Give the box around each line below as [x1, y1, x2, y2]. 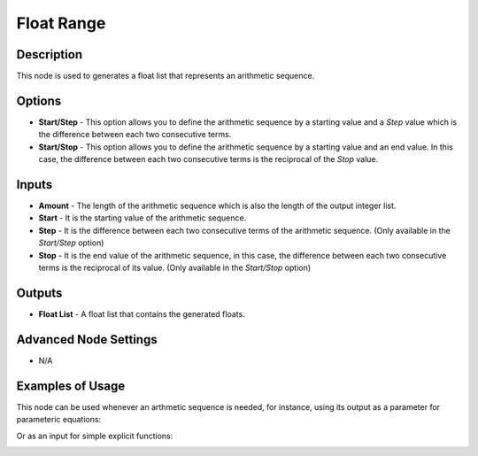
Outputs [16, 285, 63, 300]
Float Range [16, 13, 106, 33]
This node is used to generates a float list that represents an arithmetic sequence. [16, 71, 315, 81]
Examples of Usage [16, 378, 126, 393]
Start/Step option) [38, 237, 104, 248]
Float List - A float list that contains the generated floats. [38, 308, 245, 319]
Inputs [16, 177, 53, 192]
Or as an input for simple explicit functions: [16, 430, 173, 441]
